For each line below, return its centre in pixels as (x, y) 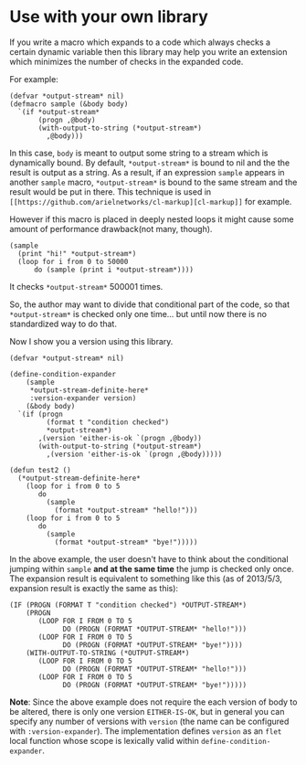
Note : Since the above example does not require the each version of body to (153, 702)
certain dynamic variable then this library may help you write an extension (148, 51)
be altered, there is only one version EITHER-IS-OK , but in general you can (147, 711)
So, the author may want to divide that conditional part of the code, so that (150, 304)
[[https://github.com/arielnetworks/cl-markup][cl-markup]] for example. (151, 201)
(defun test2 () (40, 470)
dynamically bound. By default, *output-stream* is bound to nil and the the (150, 163)
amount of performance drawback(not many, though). (111, 228)
